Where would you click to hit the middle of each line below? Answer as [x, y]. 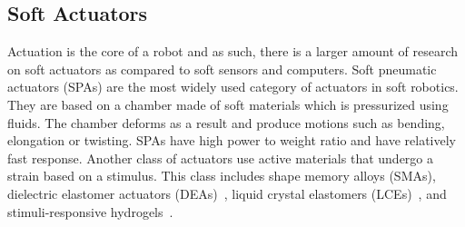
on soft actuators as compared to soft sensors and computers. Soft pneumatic [222, 69]
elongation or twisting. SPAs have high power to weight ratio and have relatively [232, 140]
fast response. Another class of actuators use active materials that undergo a [220, 158]
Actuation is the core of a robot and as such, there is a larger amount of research [233, 51]
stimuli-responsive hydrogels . [90, 211]
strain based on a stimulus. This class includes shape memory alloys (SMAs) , [222, 176]
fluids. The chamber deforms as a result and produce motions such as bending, [226, 122]
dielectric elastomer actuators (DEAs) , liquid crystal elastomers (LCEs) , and [227, 193]
